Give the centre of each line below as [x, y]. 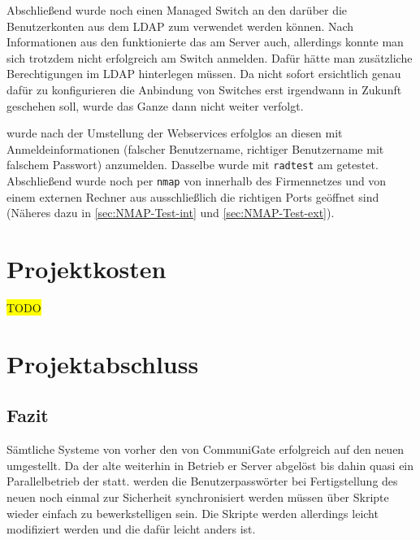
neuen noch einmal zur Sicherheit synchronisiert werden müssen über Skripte [198, 496]
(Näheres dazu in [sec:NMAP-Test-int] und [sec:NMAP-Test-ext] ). [171, 213]
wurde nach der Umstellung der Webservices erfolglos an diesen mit [175, 133]
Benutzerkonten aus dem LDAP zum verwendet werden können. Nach [180, 26]
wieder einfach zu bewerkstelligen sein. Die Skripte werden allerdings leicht [193, 513]
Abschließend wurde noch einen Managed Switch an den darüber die [177, 10]
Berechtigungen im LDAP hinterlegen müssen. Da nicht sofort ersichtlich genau [204, 74]
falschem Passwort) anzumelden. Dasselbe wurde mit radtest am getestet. [193, 165]
